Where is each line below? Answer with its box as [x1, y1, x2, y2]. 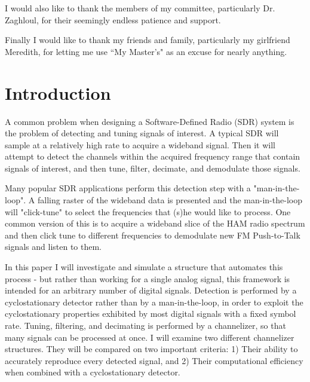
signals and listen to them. [5, 240, 102, 253]
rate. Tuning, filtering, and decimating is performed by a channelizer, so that [5, 319, 286, 331]
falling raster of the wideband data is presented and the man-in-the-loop [38, 194, 302, 206]
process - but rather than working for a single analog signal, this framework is [5, 272, 290, 285]
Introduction [5, 80, 111, 105]
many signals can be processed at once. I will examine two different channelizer [5, 331, 294, 343]
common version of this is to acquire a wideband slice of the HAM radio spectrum [5, 217, 305, 230]
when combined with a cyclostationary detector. [5, 366, 180, 378]
